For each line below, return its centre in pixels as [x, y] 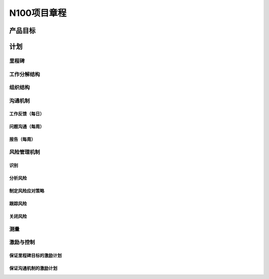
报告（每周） [22, 139]
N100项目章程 [38, 13]
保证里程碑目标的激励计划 [35, 256]
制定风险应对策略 [27, 191]
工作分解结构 [25, 74]
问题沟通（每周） [27, 126]
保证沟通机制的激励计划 [33, 268]
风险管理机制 [25, 152]
